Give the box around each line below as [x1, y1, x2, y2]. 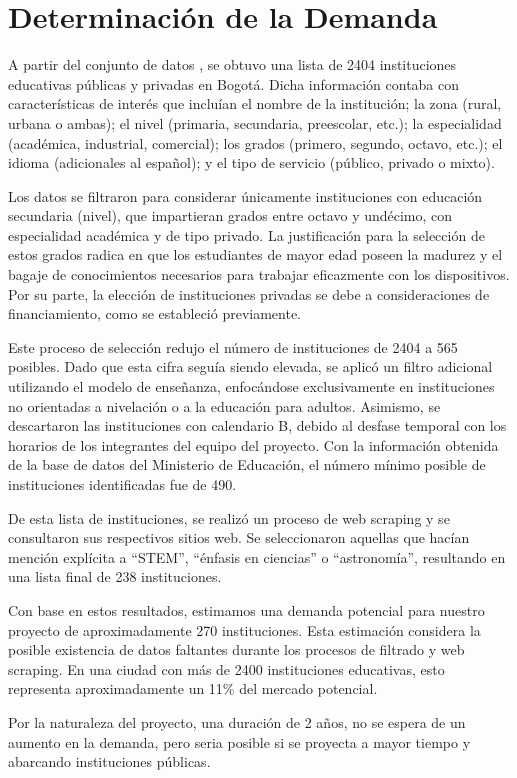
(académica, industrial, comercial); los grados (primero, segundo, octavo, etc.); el [8, 132, 503, 153]
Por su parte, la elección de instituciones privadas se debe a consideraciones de [8, 283, 490, 304]
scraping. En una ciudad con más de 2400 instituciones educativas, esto [8, 658, 445, 679]
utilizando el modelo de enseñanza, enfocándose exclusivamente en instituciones [8, 376, 495, 397]
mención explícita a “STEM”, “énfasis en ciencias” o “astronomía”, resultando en [8, 546, 506, 567]
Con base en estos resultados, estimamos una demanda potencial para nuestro [8, 599, 485, 620]
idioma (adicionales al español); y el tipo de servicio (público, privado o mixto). [8, 152, 495, 173]
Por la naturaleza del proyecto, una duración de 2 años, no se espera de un [8, 711, 466, 732]
